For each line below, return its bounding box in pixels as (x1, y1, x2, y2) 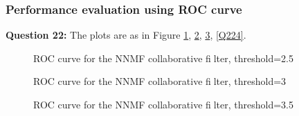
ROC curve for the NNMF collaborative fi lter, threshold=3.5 (33, 97, 293, 111)
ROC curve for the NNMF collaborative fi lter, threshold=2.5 (33, 50, 293, 65)
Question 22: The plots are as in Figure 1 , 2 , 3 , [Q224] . (6, 28, 246, 42)
